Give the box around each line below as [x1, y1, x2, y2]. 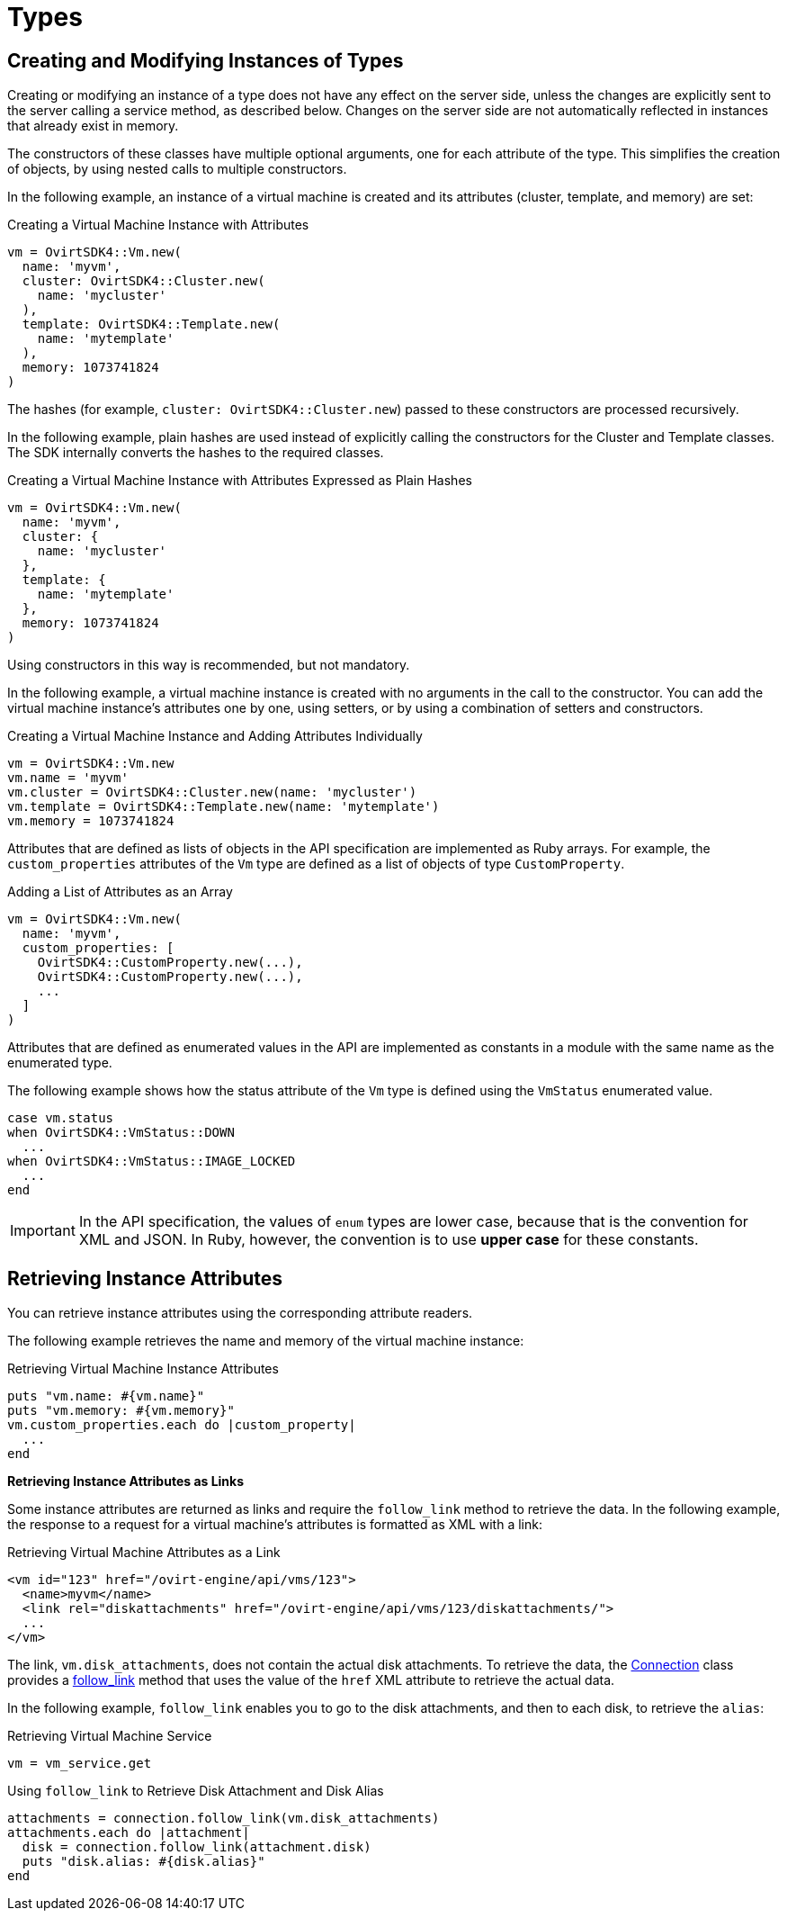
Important [10, 1221, 76, 1240]
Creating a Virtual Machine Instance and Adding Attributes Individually [7, 728, 423, 744]
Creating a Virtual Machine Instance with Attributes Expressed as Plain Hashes [7, 473, 472, 489]
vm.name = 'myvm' [7, 770, 129, 786]
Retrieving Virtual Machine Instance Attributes [7, 1361, 279, 1377]
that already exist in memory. [7, 118, 179, 134]
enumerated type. [7, 1055, 112, 1071]
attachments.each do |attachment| [7, 1825, 250, 1841]
